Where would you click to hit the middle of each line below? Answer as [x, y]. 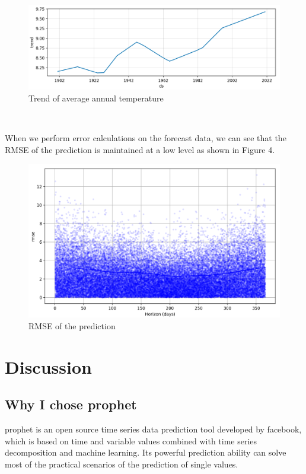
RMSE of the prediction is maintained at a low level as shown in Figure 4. [140, 149]
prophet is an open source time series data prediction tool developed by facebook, [153, 429]
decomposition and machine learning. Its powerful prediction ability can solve [146, 452]
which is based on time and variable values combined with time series [131, 440]
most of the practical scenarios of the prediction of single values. [122, 464]
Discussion [48, 366]
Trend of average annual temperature [96, 98]
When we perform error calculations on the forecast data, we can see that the [146, 138]
